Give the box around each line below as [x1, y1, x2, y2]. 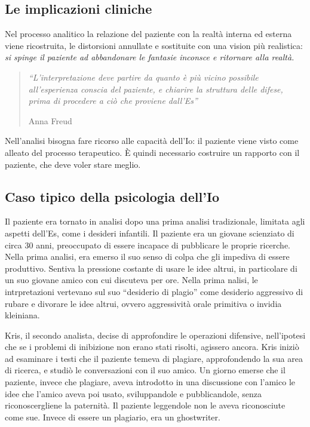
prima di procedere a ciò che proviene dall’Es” [28, 94, 198, 107]
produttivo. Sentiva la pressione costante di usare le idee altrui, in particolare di [5, 262, 297, 274]
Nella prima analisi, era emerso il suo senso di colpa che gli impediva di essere [5, 250, 290, 263]
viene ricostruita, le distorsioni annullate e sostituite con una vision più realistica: [5, 39, 303, 51]
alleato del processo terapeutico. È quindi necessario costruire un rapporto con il [5, 146, 300, 158]
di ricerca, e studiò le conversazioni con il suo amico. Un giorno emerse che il [5, 364, 286, 376]
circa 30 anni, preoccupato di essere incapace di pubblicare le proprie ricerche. [5, 238, 291, 251]
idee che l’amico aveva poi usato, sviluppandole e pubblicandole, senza [5, 387, 262, 400]
